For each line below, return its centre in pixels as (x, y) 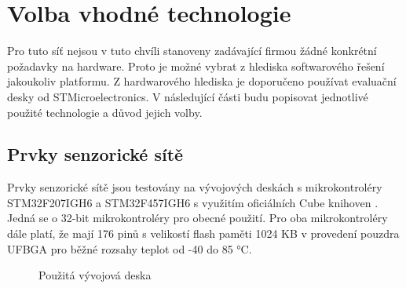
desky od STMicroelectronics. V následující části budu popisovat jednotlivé (188, 96)
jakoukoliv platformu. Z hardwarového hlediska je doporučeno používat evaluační (202, 81)
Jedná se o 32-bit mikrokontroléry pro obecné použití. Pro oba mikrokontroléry (198, 218)
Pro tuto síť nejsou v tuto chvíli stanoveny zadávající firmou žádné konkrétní (192, 51)
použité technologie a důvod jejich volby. (105, 112)
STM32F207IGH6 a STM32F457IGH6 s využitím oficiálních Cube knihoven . (193, 202)
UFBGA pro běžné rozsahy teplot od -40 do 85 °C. (130, 248)
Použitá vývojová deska (95, 275)
